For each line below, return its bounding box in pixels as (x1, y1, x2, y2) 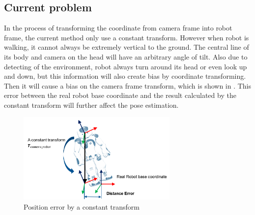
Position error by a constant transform (24, 201, 140, 212)
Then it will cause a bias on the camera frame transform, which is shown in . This (4, 80, 252, 91)
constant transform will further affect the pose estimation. (4, 99, 179, 110)
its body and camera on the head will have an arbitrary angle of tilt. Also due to (4, 51, 248, 61)
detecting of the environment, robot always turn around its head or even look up (4, 61, 247, 71)
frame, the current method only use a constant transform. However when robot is (4, 32, 249, 42)
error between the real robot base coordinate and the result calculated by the (4, 90, 236, 100)
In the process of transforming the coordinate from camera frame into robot (4, 23, 232, 33)
